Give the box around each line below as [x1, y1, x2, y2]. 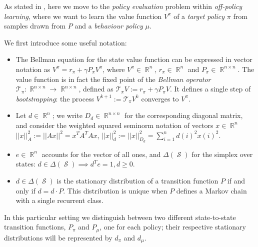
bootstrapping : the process [15, 93, 94, 103]
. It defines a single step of [170, 83, 251, 94]
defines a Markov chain [176, 185, 247, 195]
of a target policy [173, 10, 225, 21]
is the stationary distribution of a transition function [56, 175, 218, 185]
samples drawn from [4, 20, 66, 31]
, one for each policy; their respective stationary [99, 221, 246, 232]
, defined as [78, 83, 113, 94]
